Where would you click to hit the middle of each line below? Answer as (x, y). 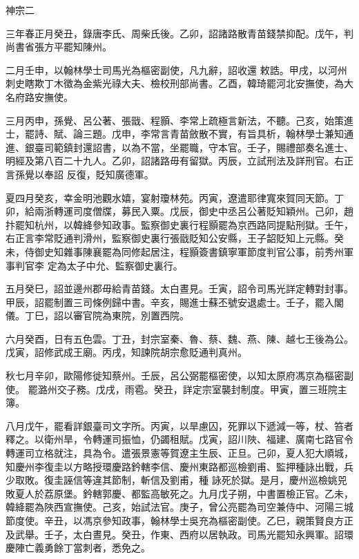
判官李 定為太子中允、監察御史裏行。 (99, 265)
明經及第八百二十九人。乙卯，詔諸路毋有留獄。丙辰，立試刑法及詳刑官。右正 (179, 161)
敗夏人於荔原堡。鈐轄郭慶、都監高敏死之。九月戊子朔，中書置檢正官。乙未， (179, 493)
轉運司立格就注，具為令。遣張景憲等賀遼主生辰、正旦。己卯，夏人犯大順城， (179, 453)
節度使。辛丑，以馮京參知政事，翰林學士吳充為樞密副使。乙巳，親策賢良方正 (179, 520)
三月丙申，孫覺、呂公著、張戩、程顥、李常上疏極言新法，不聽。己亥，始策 (175, 120)
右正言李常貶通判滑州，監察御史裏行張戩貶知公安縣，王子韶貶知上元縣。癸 (175, 238)
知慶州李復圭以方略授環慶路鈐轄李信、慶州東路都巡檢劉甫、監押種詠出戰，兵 (179, 466)
